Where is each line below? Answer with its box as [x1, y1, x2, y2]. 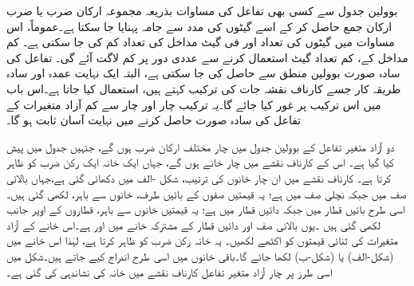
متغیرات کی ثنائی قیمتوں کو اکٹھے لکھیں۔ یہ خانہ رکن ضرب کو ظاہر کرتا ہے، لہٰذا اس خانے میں [6, 232, 398, 249]
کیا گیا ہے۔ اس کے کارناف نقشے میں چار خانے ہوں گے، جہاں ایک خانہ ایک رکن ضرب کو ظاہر [6, 154, 394, 170]
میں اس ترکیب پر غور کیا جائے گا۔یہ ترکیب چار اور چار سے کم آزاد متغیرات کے [6, 96, 381, 112]
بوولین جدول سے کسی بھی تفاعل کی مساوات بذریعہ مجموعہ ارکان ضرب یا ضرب [6, 2, 398, 18]
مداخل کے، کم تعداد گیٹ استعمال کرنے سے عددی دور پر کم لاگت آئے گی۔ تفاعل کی [6, 49, 408, 65]
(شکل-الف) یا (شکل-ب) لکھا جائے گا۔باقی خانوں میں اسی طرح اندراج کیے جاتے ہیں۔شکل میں [6, 247, 394, 264]
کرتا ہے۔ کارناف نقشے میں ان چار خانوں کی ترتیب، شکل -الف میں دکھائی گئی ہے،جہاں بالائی [6, 169, 392, 186]
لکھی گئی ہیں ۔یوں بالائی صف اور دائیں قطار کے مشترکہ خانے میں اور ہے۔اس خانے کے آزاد [6, 216, 380, 233]
